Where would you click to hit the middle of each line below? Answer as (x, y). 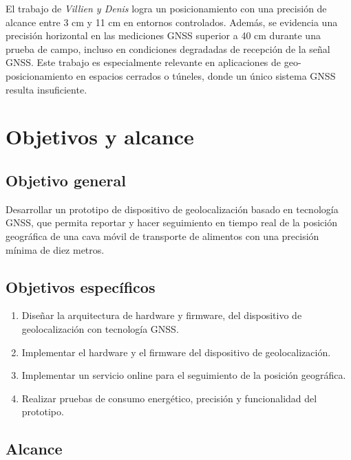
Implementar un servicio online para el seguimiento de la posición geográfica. (184, 375)
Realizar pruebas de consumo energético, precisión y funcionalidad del (169, 398)
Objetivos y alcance (100, 136)
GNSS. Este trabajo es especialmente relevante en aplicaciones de (143, 62)
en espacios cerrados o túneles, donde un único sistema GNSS (206, 75)
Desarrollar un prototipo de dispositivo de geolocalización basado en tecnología (172, 209)
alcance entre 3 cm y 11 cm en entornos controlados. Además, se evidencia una (172, 22)
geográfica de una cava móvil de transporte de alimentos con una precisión (162, 236)
